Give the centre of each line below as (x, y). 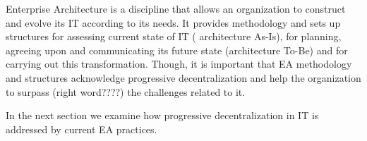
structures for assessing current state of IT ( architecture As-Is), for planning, (174, 36)
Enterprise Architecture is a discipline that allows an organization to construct (176, 8)
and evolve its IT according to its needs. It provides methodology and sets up (173, 22)
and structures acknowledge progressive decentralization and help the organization (183, 77)
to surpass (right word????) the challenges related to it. (126, 91)
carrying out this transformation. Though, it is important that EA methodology (179, 64)
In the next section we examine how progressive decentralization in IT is (162, 115)
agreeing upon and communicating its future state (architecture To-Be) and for (177, 50)
